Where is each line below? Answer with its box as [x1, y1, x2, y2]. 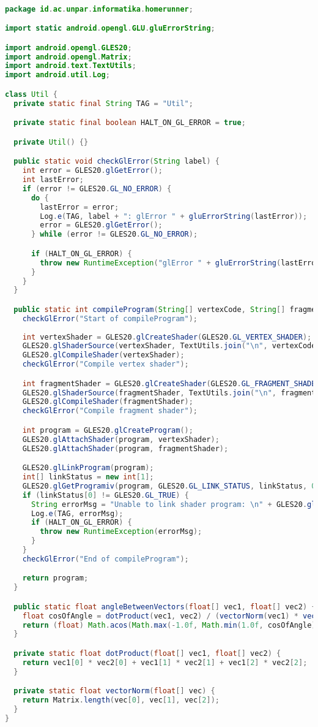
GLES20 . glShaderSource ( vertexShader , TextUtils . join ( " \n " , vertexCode [22, 341, 316, 351]
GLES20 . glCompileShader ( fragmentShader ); [22, 397, 193, 406]
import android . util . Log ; [5, 70, 110, 80]
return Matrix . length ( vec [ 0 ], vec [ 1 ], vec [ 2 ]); [22, 696, 220, 705]
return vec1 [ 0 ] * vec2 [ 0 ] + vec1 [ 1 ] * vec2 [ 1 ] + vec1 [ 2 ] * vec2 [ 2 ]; [22, 658, 308, 667]
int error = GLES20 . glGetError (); [22, 166, 163, 175]
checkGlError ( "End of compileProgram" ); [22, 554, 189, 563]
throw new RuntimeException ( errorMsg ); [40, 527, 202, 536]
